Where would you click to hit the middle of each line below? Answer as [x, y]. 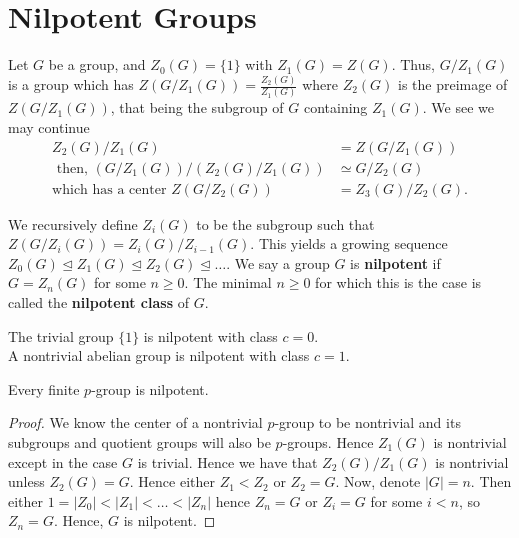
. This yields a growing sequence [349, 243]
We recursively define [73, 223]
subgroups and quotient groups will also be [139, 441]
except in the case [63, 461]
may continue [49, 126]
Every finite [44, 388]
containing [335, 107]
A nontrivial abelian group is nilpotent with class [159, 355]
